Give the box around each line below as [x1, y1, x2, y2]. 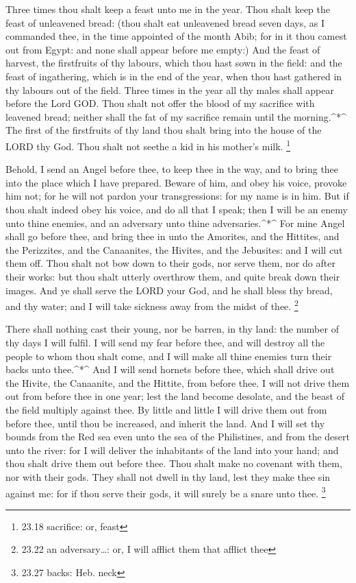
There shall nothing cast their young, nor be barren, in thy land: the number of [5, 322, 339, 336]
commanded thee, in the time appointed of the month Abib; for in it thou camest [5, 29, 347, 43]
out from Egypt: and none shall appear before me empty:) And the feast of [5, 42, 320, 56]
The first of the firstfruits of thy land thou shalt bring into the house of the [5, 123, 322, 137]
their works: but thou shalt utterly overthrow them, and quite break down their [5, 269, 340, 283]
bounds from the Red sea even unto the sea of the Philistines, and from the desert [5, 429, 351, 444]
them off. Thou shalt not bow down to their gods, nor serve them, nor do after [5, 256, 335, 270]
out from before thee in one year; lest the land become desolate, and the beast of [5, 389, 344, 403]
